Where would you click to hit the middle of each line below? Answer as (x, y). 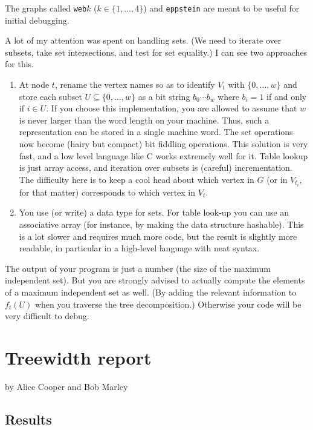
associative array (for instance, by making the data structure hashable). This (161, 224)
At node (34, 84)
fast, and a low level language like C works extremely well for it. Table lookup (163, 155)
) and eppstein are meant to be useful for (221, 8)
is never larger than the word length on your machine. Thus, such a (144, 120)
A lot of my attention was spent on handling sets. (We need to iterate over (143, 40)
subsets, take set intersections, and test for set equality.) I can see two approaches (156, 52)
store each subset (50, 96)
